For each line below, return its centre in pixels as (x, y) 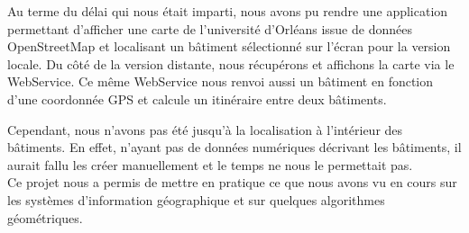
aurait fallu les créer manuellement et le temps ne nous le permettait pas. (210, 164)
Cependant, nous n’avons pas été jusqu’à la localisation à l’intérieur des (205, 129)
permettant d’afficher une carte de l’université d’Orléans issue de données (210, 28)
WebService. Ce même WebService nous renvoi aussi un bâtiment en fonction (221, 81)
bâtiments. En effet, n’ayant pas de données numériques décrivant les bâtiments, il (234, 147)
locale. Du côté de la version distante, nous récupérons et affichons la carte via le (231, 63)
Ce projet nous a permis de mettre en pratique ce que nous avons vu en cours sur (232, 182)
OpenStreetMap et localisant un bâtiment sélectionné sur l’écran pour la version (229, 46)
